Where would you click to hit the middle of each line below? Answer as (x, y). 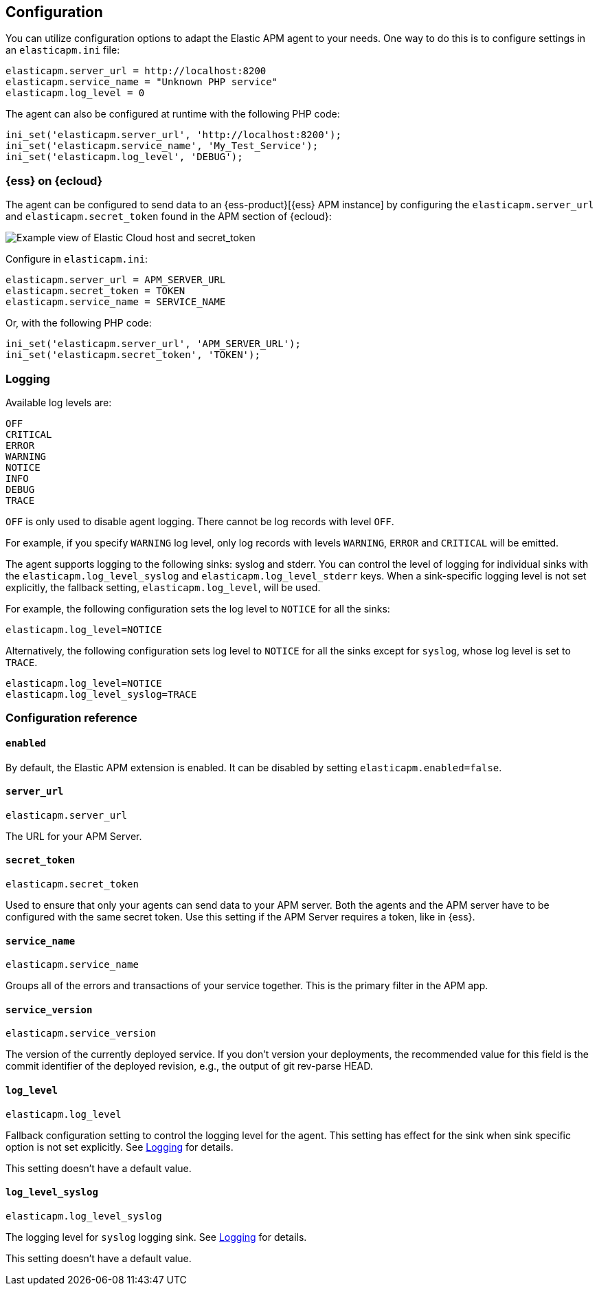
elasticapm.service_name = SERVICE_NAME (116, 302)
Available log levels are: (59, 402)
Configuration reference (71, 718)
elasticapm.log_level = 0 (75, 93)
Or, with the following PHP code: (79, 323)
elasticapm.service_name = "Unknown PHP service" (142, 82)
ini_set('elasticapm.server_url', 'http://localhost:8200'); (173, 135)
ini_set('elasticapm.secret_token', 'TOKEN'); (133, 355)
